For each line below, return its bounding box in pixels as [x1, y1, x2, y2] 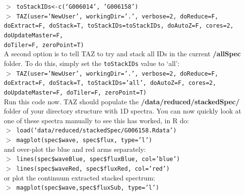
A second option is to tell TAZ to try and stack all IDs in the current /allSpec [4, 49, 241, 59]
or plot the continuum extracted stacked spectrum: [4, 172, 155, 182]
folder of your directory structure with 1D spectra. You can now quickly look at [4, 106, 242, 116]
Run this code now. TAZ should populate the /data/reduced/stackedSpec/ [4, 96, 240, 106]
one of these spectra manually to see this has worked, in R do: [4, 115, 189, 125]
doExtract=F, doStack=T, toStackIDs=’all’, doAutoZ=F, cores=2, [4, 80, 216, 87]
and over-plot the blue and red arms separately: [4, 144, 146, 154]
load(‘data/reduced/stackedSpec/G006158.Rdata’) [16, 127, 177, 134]
